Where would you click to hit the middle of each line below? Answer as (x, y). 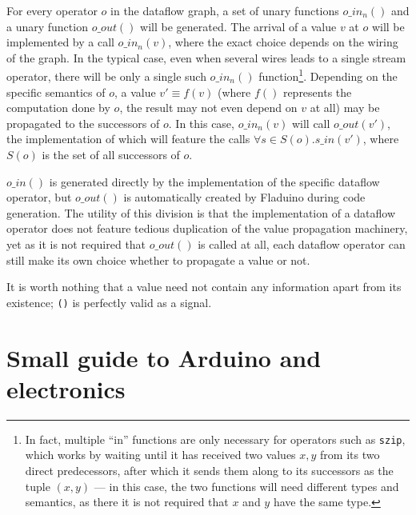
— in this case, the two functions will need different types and (246, 486)
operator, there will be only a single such (106, 76)
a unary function (47, 26)
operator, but (39, 197)
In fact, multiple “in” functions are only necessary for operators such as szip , (215, 439)
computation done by (58, 108)
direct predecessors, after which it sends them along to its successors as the (209, 470)
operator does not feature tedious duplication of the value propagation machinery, (207, 228)
